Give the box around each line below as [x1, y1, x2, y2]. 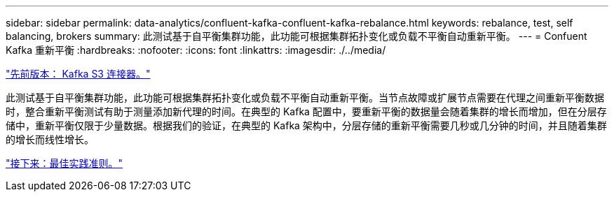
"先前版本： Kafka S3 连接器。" [6, 68, 151, 80]
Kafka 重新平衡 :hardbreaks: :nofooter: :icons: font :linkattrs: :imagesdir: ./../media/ [6, 44, 386, 56]
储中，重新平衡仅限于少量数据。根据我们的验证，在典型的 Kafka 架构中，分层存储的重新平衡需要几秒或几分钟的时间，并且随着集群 [6, 119, 607, 131]
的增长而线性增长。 [6, 133, 94, 145]
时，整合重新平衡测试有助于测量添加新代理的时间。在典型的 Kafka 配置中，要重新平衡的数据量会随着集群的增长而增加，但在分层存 [6, 105, 607, 117]
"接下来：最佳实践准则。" [6, 157, 123, 169]
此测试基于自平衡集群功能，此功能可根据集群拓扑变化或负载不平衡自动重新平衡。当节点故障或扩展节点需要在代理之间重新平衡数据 [6, 92, 604, 103]
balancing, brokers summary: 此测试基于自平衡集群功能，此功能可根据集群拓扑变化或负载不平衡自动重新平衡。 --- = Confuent [6, 30, 587, 42]
